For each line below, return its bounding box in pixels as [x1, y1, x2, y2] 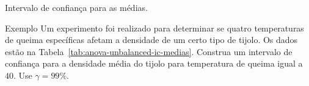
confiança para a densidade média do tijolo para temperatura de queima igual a [5, 57, 303, 70]
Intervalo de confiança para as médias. [5, 1, 148, 13]
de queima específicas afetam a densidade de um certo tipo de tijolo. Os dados [5, 33, 298, 46]
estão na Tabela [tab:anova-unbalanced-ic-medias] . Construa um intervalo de [5, 45, 293, 58]
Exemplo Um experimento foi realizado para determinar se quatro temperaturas [5, 21, 304, 34]
